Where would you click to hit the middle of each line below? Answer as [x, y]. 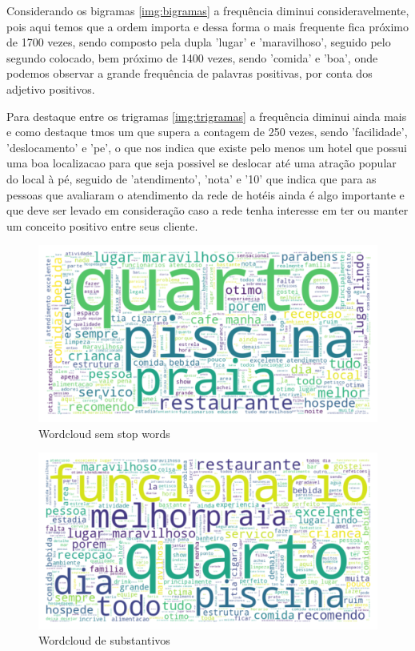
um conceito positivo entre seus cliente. [102, 225]
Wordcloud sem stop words [104, 433]
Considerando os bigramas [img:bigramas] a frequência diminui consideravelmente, [208, 10]
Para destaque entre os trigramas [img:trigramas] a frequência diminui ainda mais [207, 116]
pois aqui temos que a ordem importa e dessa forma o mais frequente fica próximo [207, 26]
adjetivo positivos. [51, 88]
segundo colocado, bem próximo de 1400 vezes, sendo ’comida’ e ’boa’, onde [192, 57]
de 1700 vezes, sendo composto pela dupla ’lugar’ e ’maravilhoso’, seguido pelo [199, 42]
